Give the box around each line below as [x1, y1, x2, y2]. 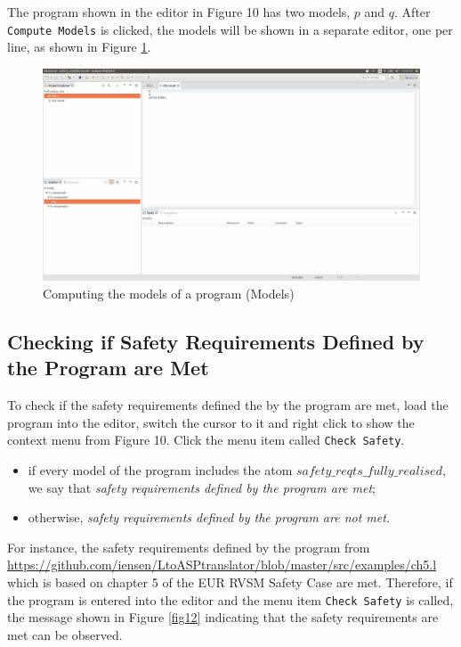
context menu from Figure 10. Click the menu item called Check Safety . [7, 430, 405, 449]
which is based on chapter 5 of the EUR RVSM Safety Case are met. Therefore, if [7, 572, 453, 591]
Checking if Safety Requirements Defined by [7, 327, 425, 355]
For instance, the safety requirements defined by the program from [7, 537, 370, 556]
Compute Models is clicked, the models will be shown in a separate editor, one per [7, 20, 453, 38]
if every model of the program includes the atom [28, 460, 293, 479]
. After [394, 3, 431, 20]
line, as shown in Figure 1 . [7, 37, 151, 56]
